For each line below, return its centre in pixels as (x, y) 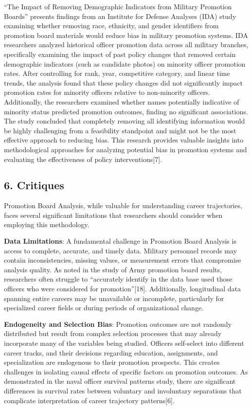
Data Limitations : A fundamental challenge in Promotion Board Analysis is (120, 241)
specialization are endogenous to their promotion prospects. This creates (112, 362)
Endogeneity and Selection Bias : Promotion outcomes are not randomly (118, 324)
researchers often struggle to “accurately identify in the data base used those (118, 279)
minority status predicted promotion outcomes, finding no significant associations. (126, 111)
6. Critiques (34, 185)
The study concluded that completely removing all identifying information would (125, 121)
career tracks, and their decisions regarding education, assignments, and (111, 352)
